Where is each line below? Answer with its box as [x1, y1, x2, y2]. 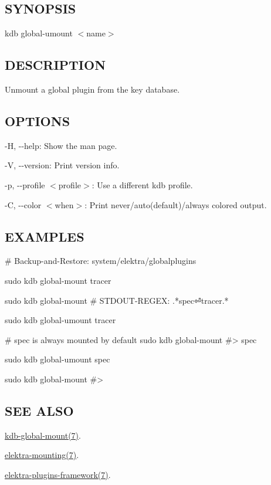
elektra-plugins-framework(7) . [5, 468, 111, 480]
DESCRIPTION [5, 56, 106, 74]
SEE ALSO [5, 401, 74, 419]
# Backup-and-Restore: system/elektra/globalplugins [5, 255, 197, 267]
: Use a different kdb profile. [92, 178, 193, 191]
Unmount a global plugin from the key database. [5, 83, 180, 95]
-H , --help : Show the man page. [5, 139, 117, 151]
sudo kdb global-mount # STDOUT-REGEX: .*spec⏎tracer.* [5, 294, 229, 306]
